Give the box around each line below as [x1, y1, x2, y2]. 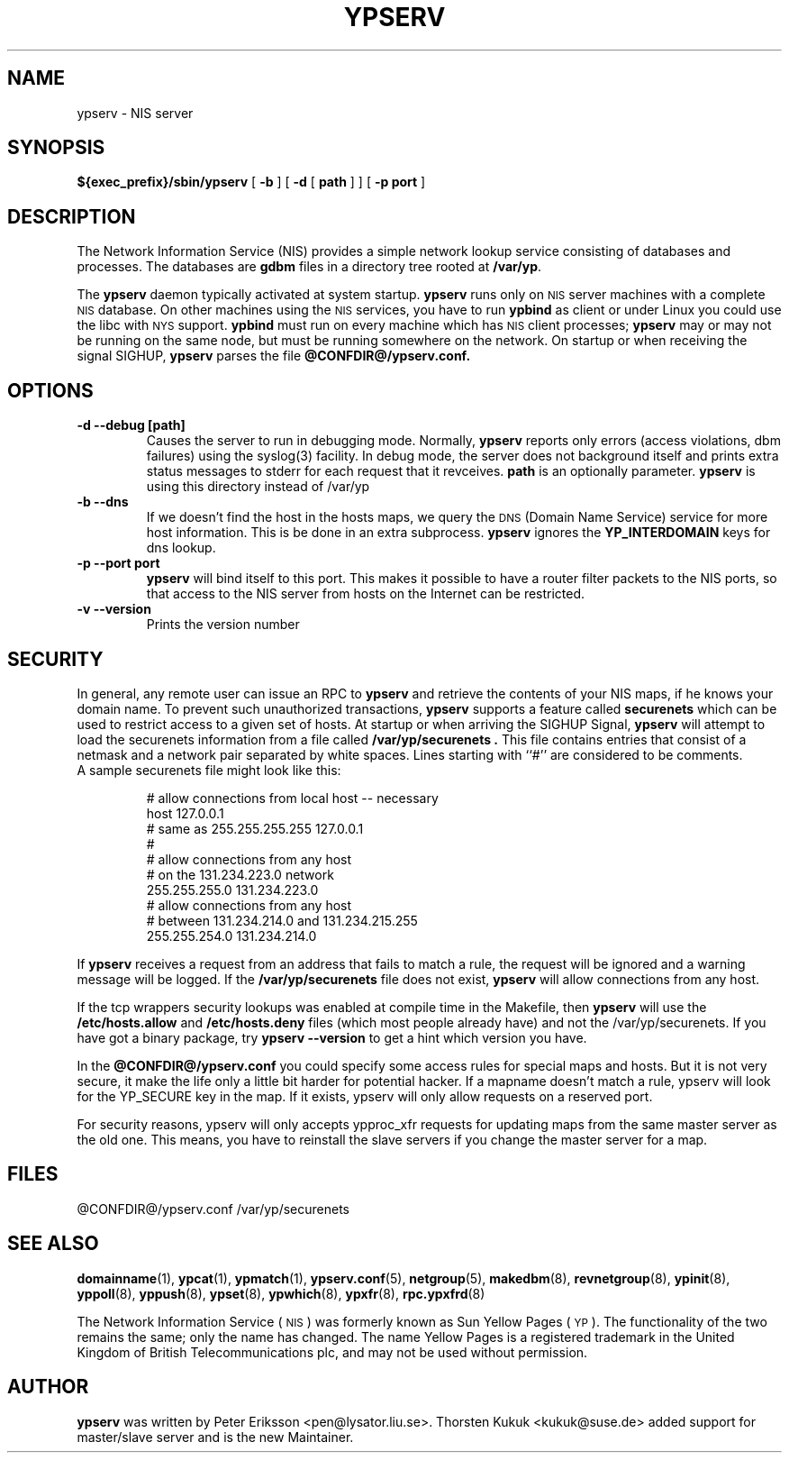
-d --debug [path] [77, 417, 186, 433]
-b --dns [77, 494, 129, 510]
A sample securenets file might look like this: [77, 762, 341, 778]
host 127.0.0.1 [146, 805, 224, 821]
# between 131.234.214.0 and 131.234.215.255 [146, 912, 418, 928]
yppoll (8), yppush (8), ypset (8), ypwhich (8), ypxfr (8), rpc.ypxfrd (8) [77, 1285, 485, 1301]
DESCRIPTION [7, 205, 136, 228]
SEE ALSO [7, 1232, 99, 1255]
